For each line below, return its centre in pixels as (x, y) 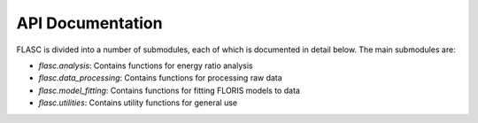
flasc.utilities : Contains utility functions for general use (138, 103)
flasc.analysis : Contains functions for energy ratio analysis (146, 65)
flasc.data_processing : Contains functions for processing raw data (160, 78)
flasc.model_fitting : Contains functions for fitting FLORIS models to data (170, 90)
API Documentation (89, 23)
